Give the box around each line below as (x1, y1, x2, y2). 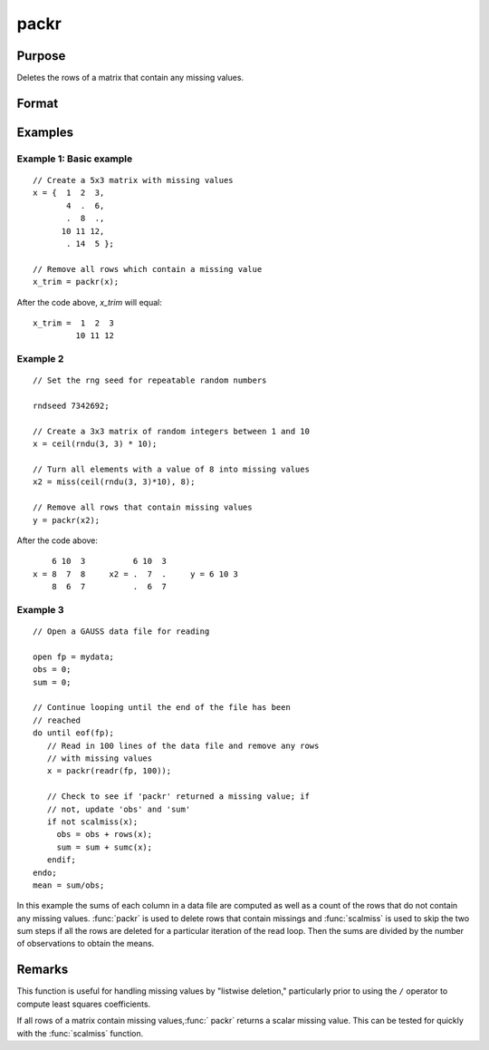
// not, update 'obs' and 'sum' (46, 803, 191, 814)
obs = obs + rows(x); (56, 830, 153, 840)
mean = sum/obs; (33, 880, 105, 890)
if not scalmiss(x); (46, 816, 139, 827)
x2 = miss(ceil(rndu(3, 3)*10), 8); (33, 477, 196, 487)
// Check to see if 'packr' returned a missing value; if (46, 792, 310, 802)
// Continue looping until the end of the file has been (33, 703, 292, 713)
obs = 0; (33, 665, 72, 675)
